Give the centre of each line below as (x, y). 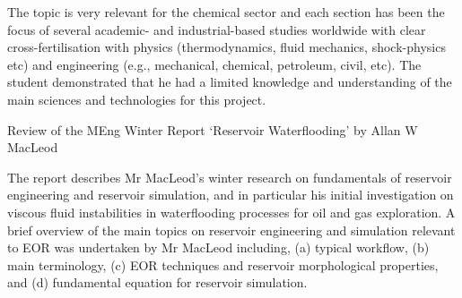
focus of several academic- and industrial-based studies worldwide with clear (217, 29)
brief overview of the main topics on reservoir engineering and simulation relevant (231, 230)
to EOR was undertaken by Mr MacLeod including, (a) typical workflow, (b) (218, 247)
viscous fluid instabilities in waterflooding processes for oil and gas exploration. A (231, 212)
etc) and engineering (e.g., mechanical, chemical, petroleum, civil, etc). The (214, 64)
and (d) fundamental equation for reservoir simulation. (157, 282)
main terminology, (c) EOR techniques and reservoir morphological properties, (223, 264)
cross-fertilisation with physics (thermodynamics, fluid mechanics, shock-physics (227, 47)
